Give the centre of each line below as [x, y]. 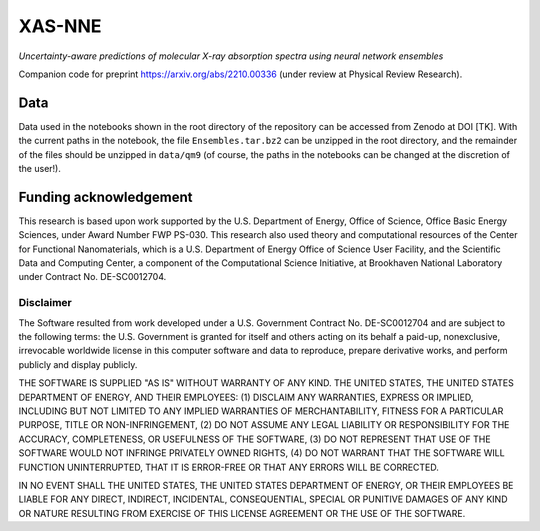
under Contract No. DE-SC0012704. [92, 277]
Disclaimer [45, 303]
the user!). [40, 169]
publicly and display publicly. [78, 364]
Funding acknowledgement [105, 196]
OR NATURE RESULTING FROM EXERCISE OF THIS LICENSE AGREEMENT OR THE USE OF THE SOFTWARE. [242, 513]
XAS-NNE [60, 26]
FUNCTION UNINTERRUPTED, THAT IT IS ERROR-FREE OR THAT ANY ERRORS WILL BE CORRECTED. [229, 467]
